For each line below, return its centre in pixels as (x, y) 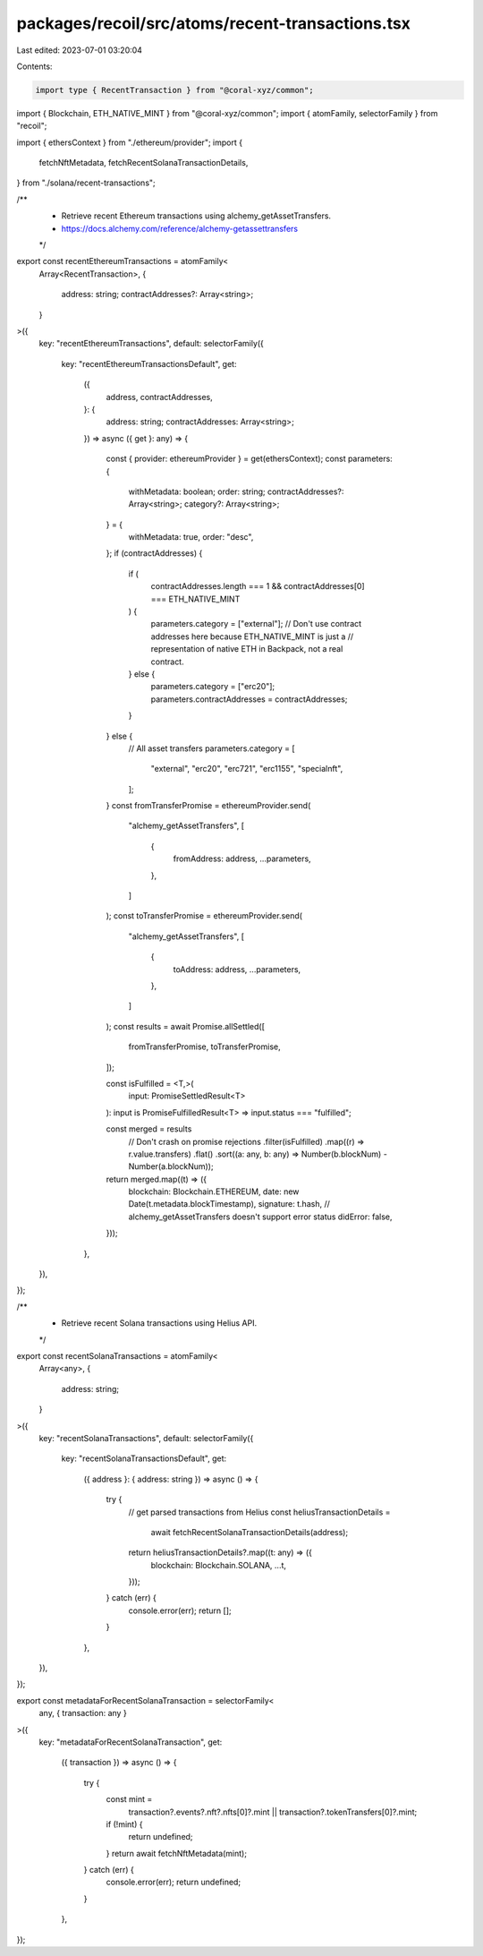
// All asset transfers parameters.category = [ (212, 748)
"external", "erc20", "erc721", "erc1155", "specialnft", (247, 769)
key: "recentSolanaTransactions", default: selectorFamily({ (146, 1438)
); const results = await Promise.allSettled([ (186, 1026)
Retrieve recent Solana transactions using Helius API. (159, 1323)
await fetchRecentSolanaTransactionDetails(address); (250, 1532)
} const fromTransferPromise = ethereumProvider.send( (208, 806)
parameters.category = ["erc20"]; (213, 687)
